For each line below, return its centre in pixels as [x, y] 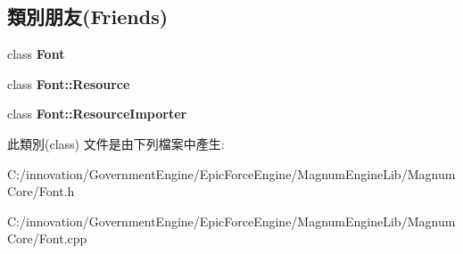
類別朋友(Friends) [88, 16]
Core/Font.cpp [47, 238]
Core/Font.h [41, 191]
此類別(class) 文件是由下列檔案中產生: [116, 143]
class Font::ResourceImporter [97, 114]
